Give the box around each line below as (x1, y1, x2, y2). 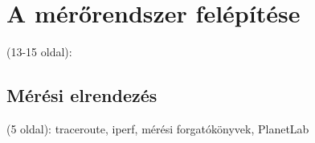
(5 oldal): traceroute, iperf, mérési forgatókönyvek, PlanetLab (6, 120, 309, 137)
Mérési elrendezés (6, 83, 157, 108)
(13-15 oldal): (6, 43, 72, 60)
